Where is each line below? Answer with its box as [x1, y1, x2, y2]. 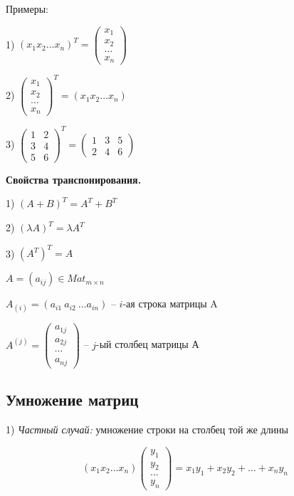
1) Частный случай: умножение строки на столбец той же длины [6, 422, 288, 437]
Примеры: [6, 1, 48, 16]
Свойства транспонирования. [6, 172, 142, 186]
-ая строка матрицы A [122, 296, 218, 311]
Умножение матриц [6, 389, 139, 411]
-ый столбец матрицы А [96, 337, 199, 352]
